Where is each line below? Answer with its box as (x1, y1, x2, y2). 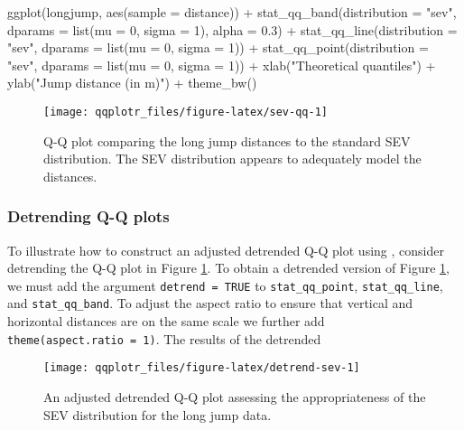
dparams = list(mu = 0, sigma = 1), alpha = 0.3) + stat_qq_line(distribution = (7, 20, 458, 39)
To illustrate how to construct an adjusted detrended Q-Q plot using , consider (7, 240, 444, 259)
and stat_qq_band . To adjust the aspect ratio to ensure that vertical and (7, 294, 413, 313)
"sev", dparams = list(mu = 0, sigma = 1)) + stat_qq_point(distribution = (7, 38, 429, 57)
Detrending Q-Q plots (7, 205, 170, 228)
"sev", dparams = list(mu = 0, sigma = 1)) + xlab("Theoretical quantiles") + (7, 55, 436, 74)
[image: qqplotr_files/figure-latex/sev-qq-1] (43, 105, 328, 118)
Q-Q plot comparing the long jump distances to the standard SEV (43, 131, 411, 150)
